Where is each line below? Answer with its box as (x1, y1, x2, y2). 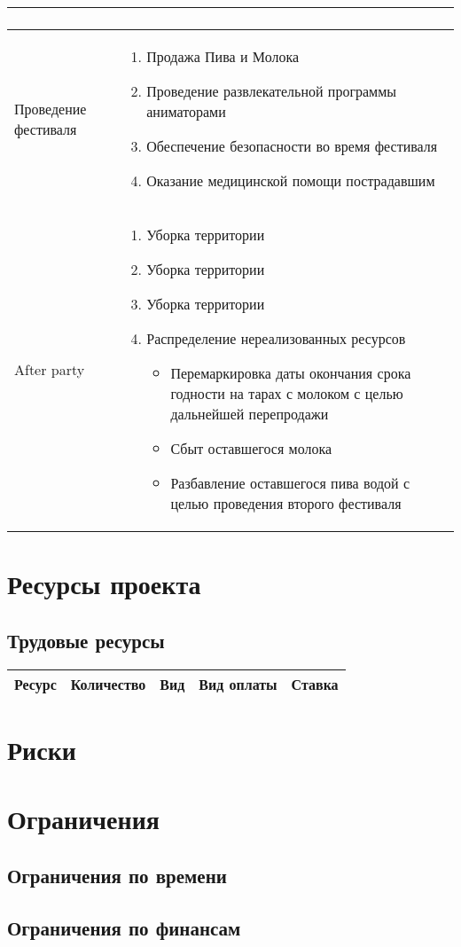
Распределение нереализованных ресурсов (146, 328, 406, 348)
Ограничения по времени (7, 861, 227, 888)
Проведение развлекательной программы (146, 81, 397, 101)
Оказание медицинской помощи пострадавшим (146, 170, 435, 191)
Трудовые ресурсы (7, 626, 165, 654)
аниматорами (146, 101, 226, 121)
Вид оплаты (199, 673, 277, 694)
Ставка (291, 673, 339, 694)
